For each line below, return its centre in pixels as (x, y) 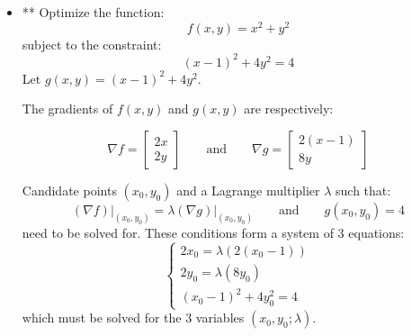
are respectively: (289, 109)
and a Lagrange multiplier (248, 190)
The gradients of (67, 109)
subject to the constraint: (92, 44)
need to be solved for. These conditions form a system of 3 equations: (213, 232)
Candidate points (69, 190)
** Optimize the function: (93, 12)
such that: (363, 190)
